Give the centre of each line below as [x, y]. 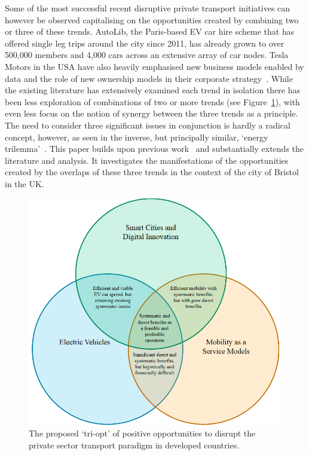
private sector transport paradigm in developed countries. [134, 445]
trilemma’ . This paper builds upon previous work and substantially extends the [154, 149]
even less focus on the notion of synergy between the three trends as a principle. [152, 113]
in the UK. [25, 183]
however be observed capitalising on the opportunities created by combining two [152, 19]
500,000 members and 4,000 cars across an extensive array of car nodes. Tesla [147, 55]
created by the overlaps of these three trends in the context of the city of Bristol [152, 172]
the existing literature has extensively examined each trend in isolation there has [153, 90]
